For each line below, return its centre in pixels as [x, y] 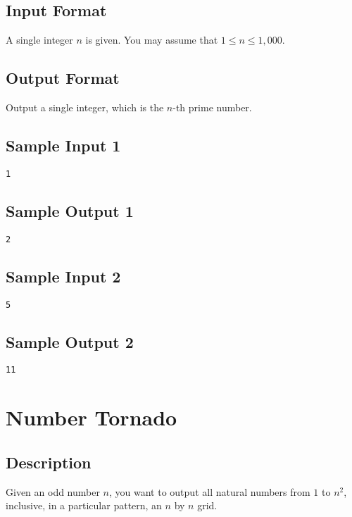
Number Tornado [92, 417]
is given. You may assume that [152, 40]
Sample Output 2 [70, 341]
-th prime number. [212, 107]
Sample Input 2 [63, 276]
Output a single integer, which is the [85, 107]
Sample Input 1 [63, 145]
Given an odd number [53, 491]
